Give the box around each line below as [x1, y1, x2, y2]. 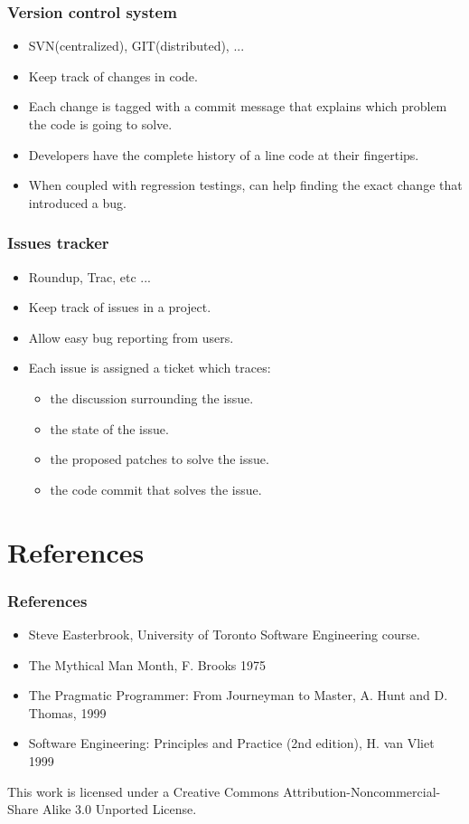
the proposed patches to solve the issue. [50, 450, 269, 469]
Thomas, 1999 [28, 703, 107, 722]
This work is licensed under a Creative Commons [7, 781, 279, 800]
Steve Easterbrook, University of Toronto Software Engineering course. [28, 624, 420, 643]
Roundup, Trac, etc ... [28, 267, 151, 286]
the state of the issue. [50, 419, 169, 438]
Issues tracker [7, 232, 109, 254]
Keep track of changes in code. [28, 66, 198, 85]
